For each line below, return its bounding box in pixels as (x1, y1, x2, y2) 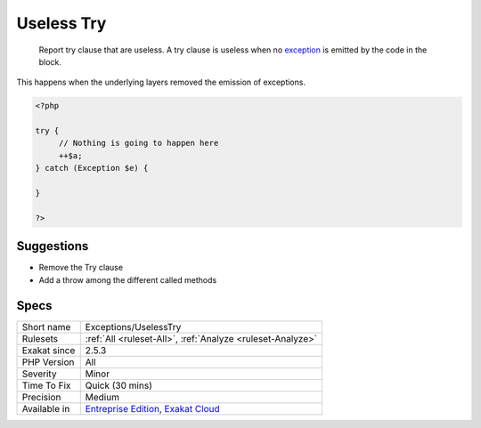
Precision (21, 391, 61, 403)
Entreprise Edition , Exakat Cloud (85, 402, 220, 415)
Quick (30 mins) (85, 379, 153, 392)
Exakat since (21, 343, 76, 356)
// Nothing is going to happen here (58, 138, 219, 149)
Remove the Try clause (38, 262, 124, 273)
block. (38, 56, 62, 67)
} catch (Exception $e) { (35, 163, 149, 174)
